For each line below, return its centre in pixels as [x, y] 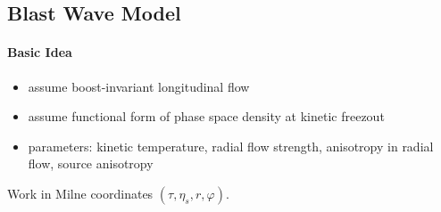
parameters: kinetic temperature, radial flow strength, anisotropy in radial [231, 146]
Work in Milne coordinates [80, 193]
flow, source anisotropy [91, 163]
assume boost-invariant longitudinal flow [139, 86]
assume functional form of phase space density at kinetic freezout [206, 116]
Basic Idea [40, 52]
